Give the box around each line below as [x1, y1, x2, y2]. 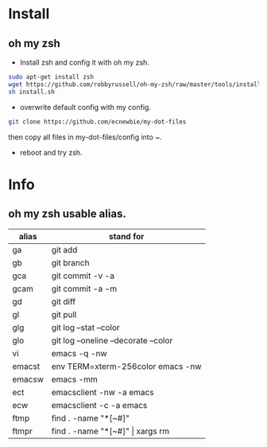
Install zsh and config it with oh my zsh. [19, 57, 149, 67]
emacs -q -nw [51, 347, 107, 359]
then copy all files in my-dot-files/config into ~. [8, 132, 162, 142]
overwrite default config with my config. [19, 102, 151, 112]
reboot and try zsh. [19, 147, 83, 157]
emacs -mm [51, 374, 98, 385]
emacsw [12, 374, 44, 385]
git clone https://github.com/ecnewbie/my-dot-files [8, 117, 187, 126]
